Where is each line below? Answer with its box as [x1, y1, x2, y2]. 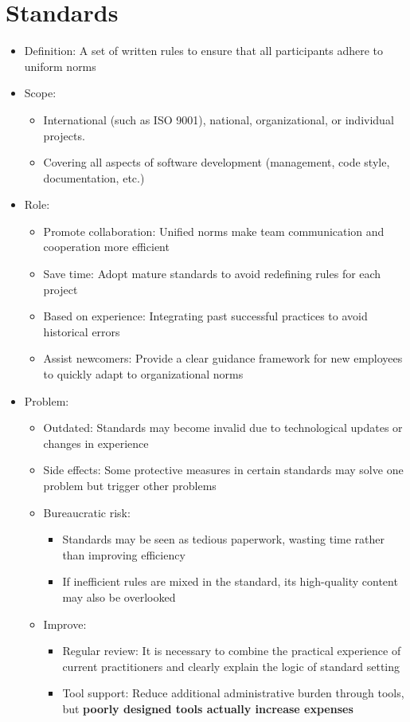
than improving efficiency [62, 546, 185, 563]
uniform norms [24, 57, 96, 74]
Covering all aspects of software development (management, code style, [43, 154, 390, 171]
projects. [43, 127, 85, 143]
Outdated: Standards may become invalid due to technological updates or [43, 419, 403, 436]
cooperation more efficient [43, 238, 170, 255]
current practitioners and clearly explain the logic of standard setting [62, 657, 400, 674]
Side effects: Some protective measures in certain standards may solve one [43, 461, 404, 478]
